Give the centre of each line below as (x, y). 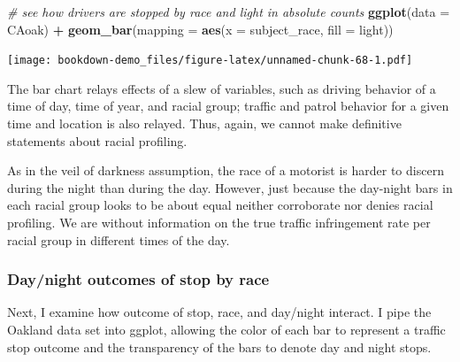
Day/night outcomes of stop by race (138, 279)
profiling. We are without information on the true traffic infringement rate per (219, 222)
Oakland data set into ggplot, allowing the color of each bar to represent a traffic (226, 329)
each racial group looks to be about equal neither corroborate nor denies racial (220, 205)
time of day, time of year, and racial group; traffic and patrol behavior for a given (228, 106)
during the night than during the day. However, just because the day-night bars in (230, 187)
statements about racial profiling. (97, 140)
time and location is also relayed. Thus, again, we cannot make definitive (204, 123)
